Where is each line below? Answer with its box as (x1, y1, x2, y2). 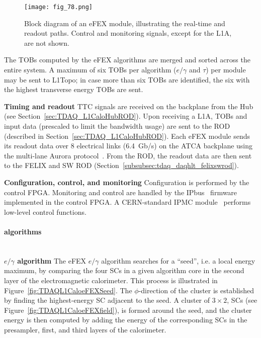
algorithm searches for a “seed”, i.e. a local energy (101, 255, 255, 266)
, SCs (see (227, 295, 257, 305)
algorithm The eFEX (17, 255, 86, 266)
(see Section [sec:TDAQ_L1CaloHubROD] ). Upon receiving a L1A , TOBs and (4, 111, 247, 121)
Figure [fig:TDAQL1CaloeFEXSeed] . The (4, 285, 132, 295)
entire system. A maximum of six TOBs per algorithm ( (4, 64, 177, 75)
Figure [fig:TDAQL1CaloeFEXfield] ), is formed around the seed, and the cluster (4, 304, 252, 315)
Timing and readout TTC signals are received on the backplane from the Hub (4, 101, 253, 111)
